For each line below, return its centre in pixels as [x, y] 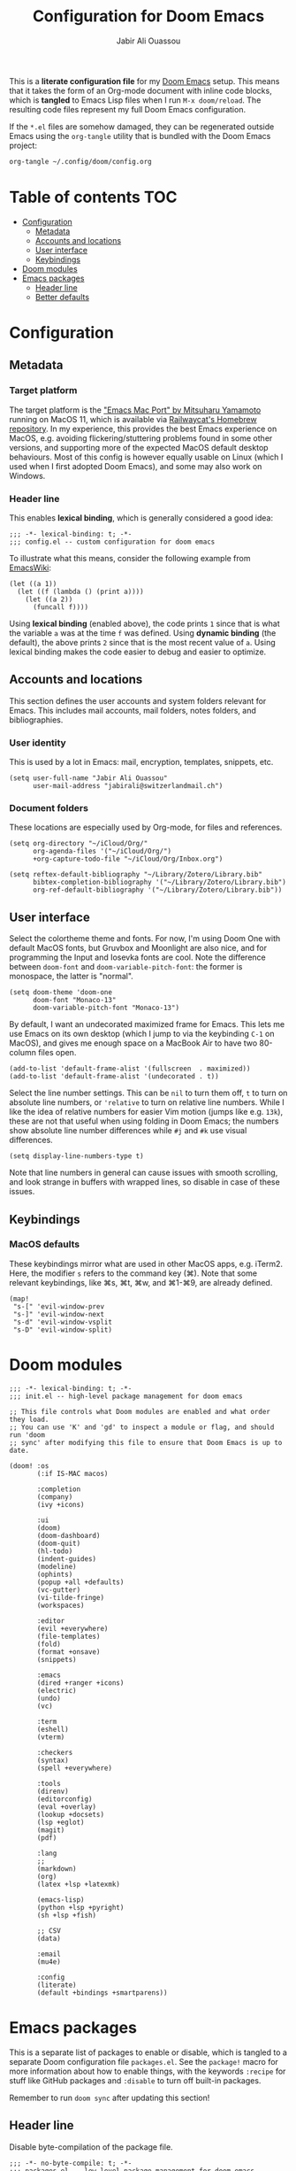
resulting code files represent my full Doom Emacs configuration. [127, 109]
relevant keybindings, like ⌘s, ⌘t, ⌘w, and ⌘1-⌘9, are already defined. [141, 1282]
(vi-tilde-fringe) [70, 1597]
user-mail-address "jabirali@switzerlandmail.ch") [128, 786]
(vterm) [51, 1737]
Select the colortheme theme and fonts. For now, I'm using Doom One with [145, 939]
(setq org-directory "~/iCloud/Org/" [79, 844]
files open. [57, 1053]
